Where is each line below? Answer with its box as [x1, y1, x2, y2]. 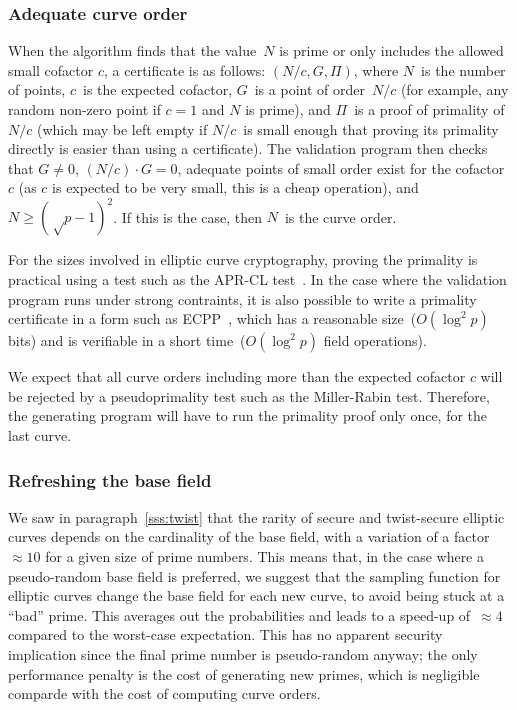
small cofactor [8, 59, 94, 80]
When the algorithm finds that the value [8, 40, 257, 61]
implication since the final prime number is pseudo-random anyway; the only [8, 644, 478, 664]
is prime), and [245, 99, 331, 119]
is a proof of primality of [354, 99, 505, 119]
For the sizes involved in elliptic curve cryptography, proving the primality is [8, 249, 478, 270]
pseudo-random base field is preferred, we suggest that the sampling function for [8, 565, 501, 586]
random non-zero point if [8, 99, 161, 119]
